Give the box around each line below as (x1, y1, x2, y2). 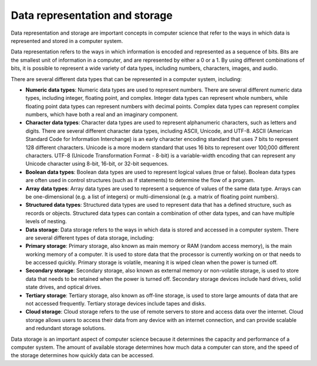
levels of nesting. (25, 218, 67, 225)
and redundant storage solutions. (25, 325, 106, 332)
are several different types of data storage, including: (25, 234, 154, 241)
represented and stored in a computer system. (11, 37, 123, 44)
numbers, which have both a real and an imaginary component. (25, 111, 178, 118)
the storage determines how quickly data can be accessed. (11, 352, 154, 359)
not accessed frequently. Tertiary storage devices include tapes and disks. (25, 300, 207, 307)
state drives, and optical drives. (25, 284, 102, 291)
